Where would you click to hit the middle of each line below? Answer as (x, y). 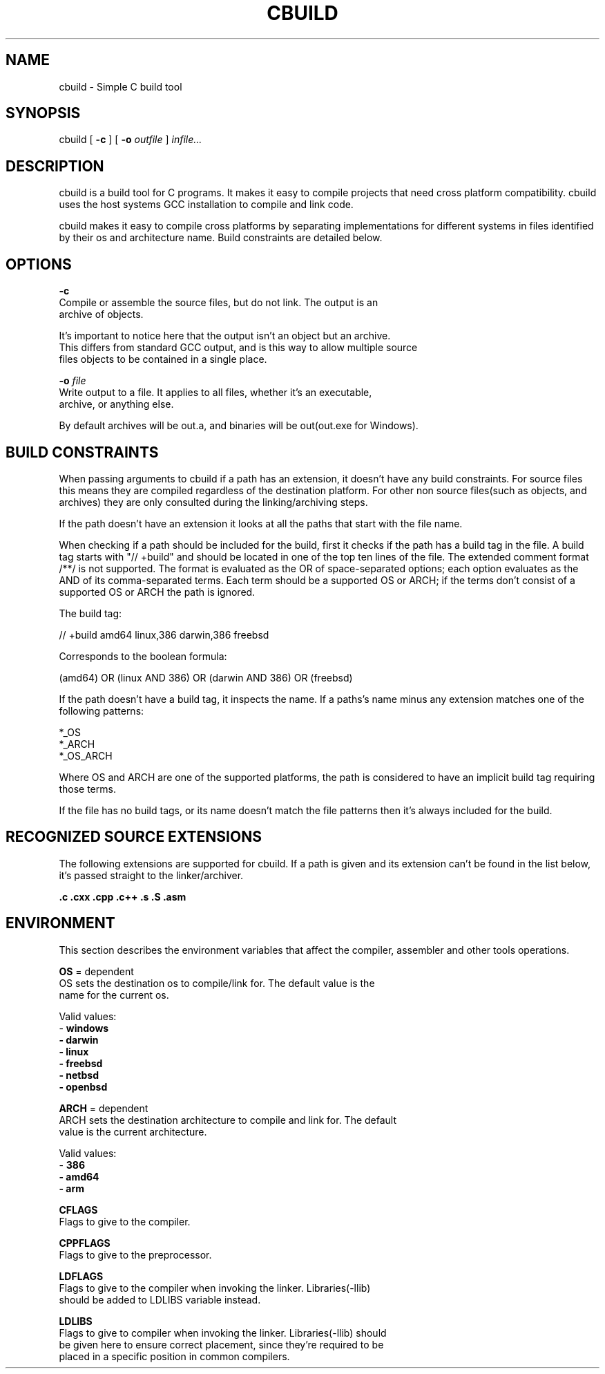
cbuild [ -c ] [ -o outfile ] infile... (131, 140)
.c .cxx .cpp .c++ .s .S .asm (123, 896)
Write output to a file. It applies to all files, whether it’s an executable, (215, 393)
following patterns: (102, 710)
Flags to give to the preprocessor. (135, 1254)
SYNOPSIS (43, 113)
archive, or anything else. (116, 404)
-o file (73, 381)
